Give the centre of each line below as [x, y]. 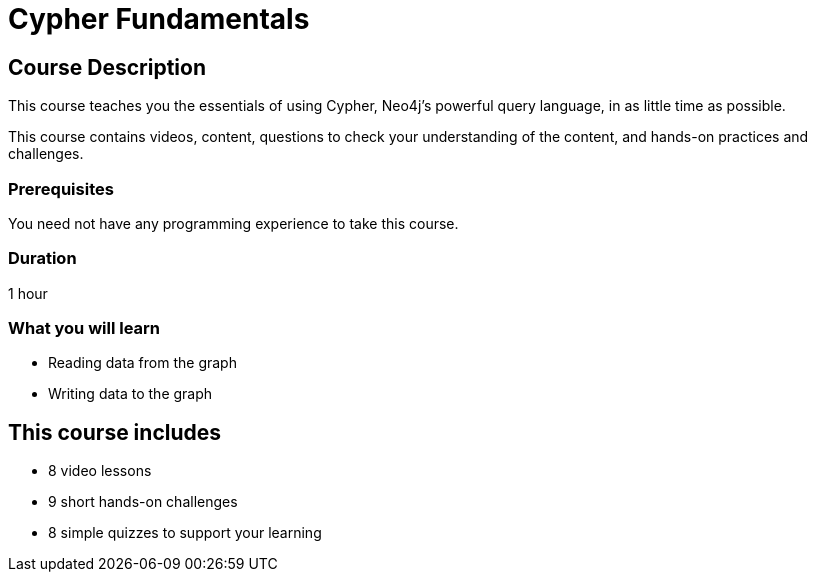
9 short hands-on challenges [143, 502]
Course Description [107, 67]
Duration [42, 258]
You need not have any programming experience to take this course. [233, 223]
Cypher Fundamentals [159, 19]
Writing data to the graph [130, 394]
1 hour [28, 293]
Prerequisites [61, 188]
